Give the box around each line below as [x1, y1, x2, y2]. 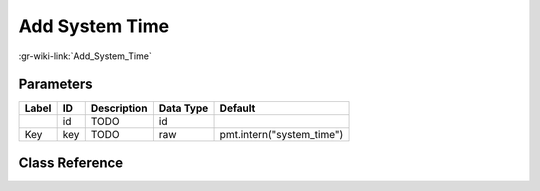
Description [90, 101, 148, 115]
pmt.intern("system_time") [219, 128, 344, 142]
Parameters [18, 76, 93, 93]
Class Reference [18, 154, 124, 171]
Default [219, 101, 256, 115]
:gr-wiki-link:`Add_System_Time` [18, 50, 152, 62]
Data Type [158, 101, 209, 115]
